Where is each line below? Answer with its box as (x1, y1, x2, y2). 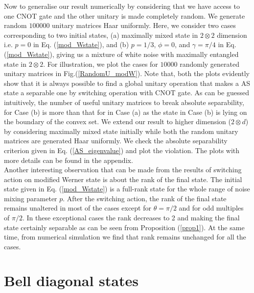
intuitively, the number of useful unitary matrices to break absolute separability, (4, 97, 244, 107)
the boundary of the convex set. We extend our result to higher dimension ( (4, 116, 231, 127)
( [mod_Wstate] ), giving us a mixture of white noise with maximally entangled (4, 49, 239, 59)
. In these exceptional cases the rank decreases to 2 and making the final (22, 213, 240, 223)
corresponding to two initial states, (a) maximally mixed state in (4, 29, 198, 40)
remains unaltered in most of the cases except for (4, 203, 151, 213)
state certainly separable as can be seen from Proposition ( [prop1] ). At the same (4, 222, 245, 232)
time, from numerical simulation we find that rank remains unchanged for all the (4, 232, 246, 242)
